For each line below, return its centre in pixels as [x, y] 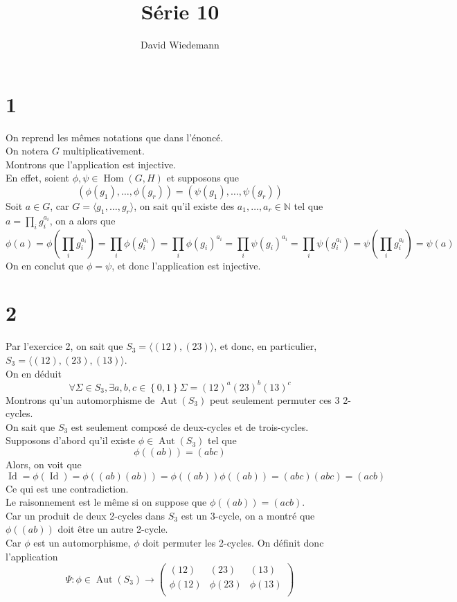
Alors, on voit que [44, 464]
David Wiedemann [180, 45]
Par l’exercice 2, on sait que [64, 346]
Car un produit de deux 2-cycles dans [86, 515]
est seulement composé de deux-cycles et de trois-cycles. [190, 426]
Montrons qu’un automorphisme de [80, 399]
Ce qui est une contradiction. [67, 488]
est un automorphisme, [82, 542]
